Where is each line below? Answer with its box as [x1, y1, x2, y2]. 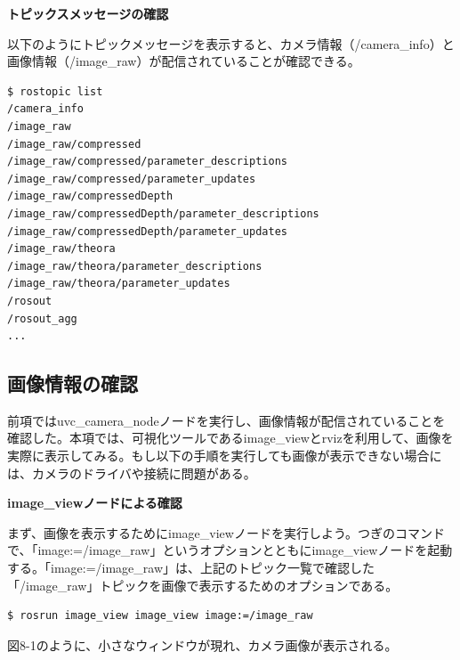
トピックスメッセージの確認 [7, 4, 169, 22]
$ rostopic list [7, 85, 103, 98]
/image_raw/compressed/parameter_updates [7, 172, 256, 185]
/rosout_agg [7, 312, 77, 325]
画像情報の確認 [7, 370, 138, 397]
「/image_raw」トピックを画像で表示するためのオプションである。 [7, 575, 399, 594]
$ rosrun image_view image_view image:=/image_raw [7, 609, 313, 623]
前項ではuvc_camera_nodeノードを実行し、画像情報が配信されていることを [7, 411, 446, 429]
